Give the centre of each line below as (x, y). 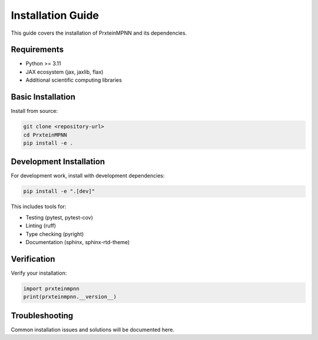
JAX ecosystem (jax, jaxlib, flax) (64, 72)
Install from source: (34, 111)
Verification (33, 259)
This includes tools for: (39, 206)
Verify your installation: (39, 273)
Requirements (37, 50)
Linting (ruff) (41, 226)
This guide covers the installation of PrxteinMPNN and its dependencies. (99, 33)
